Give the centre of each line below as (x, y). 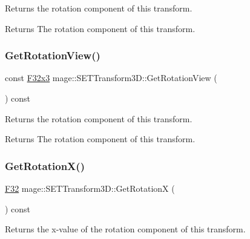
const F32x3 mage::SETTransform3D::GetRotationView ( (111, 78)
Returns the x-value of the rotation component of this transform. (125, 229)
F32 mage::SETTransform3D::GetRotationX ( (90, 188)
